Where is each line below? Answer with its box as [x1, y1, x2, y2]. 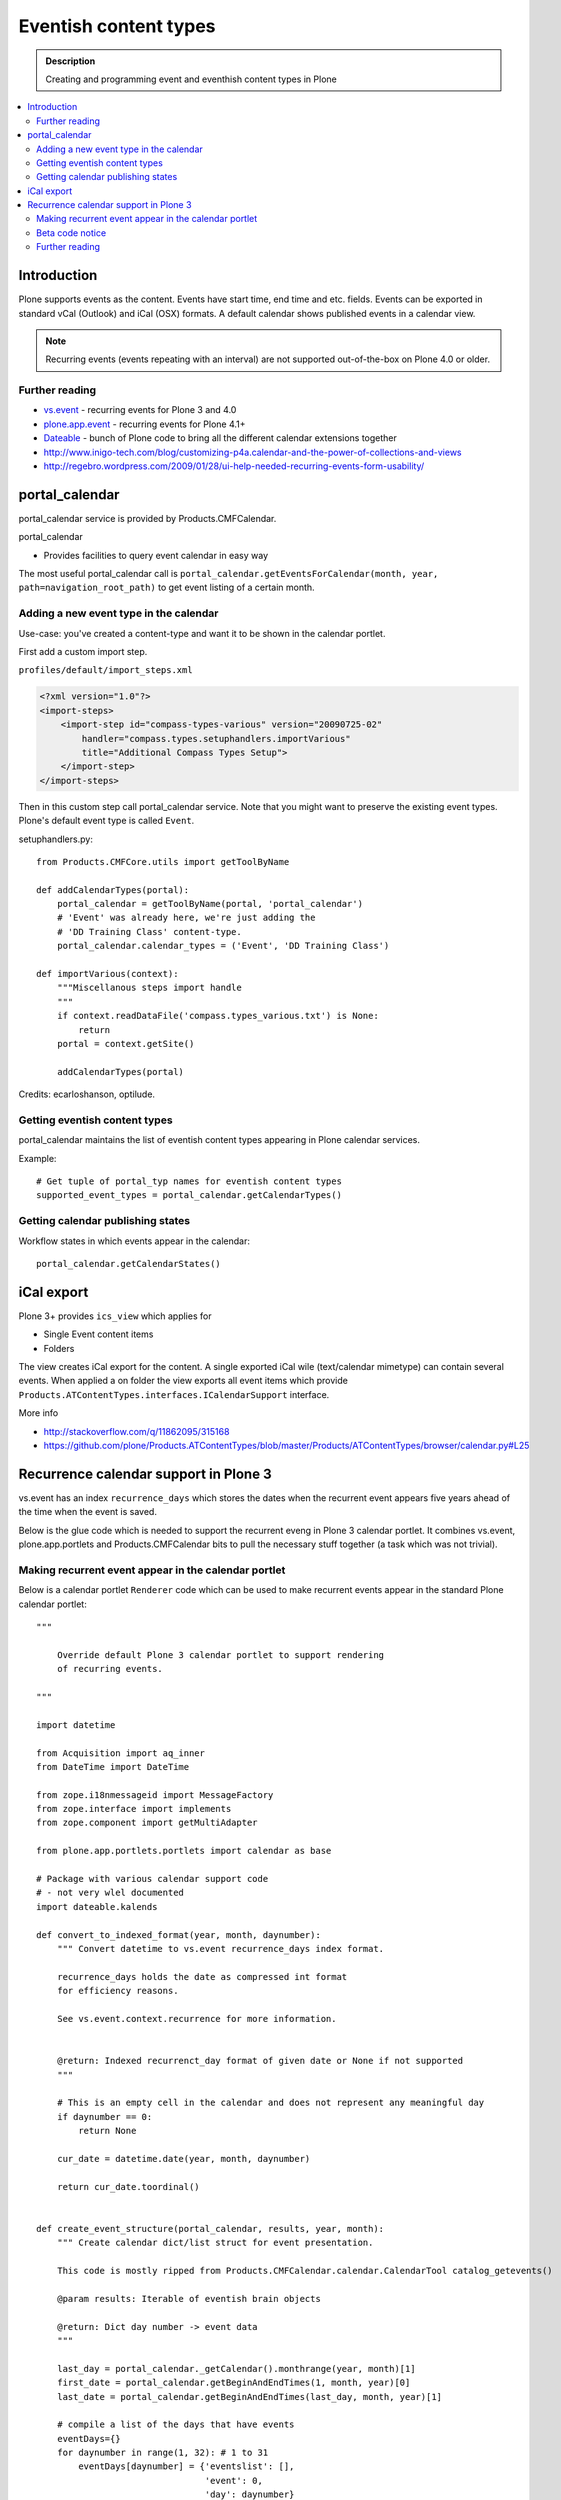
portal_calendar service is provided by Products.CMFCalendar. [18, 512, 277, 524]
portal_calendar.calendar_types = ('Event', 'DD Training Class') [56, 940, 390, 952]
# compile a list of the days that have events [56, 2419, 295, 2430]
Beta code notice [36, 226, 107, 239]
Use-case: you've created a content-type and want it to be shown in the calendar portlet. [18, 627, 386, 639]
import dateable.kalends [36, 1901, 158, 1912]
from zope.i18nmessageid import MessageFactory [36, 1789, 274, 1800]
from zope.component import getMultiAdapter [36, 1817, 259, 1829]
